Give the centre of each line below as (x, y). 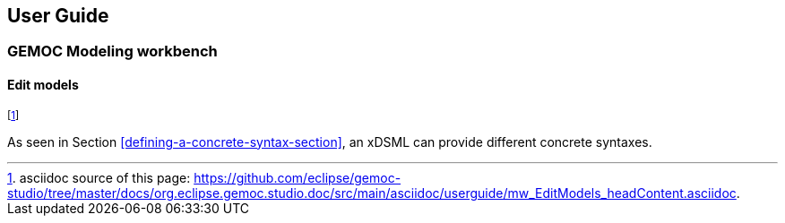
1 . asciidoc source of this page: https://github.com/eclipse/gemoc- (204, 177)
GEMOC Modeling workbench (112, 51)
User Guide (58, 16)
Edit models (43, 85)
